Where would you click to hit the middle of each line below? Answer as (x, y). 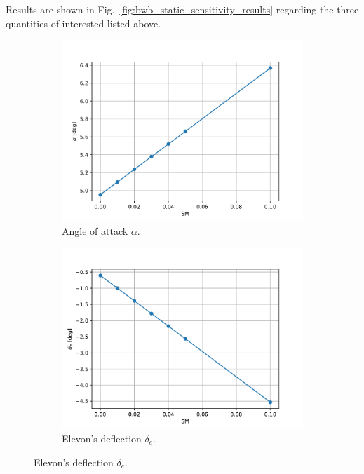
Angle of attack (95, 230)
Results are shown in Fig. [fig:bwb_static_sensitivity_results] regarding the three (182, 9)
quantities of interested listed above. (83, 23)
